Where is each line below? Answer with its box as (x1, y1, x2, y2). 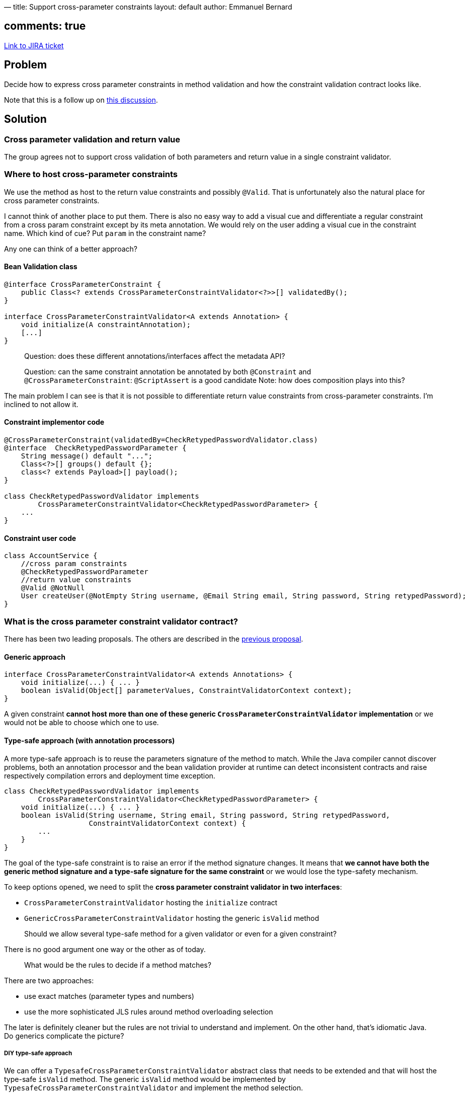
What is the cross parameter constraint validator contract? (4, 616, 238, 627)
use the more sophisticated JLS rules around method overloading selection (24, 1007, 273, 1016)
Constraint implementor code (4, 418, 105, 427)
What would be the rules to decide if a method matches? (24, 960, 211, 969)
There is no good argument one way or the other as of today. (4, 945, 206, 954)
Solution (4, 113, 47, 126)
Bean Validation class (4, 262, 77, 271)
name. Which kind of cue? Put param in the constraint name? (4, 228, 206, 238)
